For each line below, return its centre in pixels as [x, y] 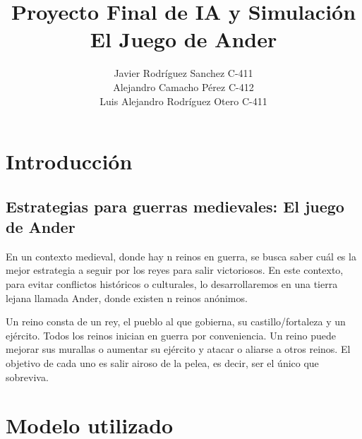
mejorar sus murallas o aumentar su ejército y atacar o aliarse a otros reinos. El [178, 349]
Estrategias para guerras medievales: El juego [175, 206]
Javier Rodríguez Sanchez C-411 [183, 73]
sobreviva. [27, 377]
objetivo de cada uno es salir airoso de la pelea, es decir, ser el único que [162, 363]
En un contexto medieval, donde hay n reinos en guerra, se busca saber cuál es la [181, 256]
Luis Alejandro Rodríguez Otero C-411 [183, 101]
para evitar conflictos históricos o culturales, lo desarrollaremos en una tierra [172, 284]
